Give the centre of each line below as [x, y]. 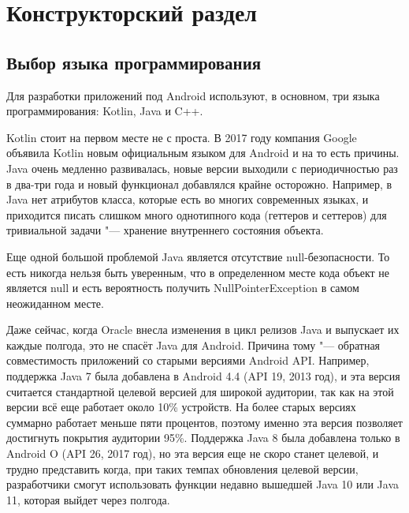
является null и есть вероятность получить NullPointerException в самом [183, 288]
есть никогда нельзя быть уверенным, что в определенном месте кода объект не [198, 272]
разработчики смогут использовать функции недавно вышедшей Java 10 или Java [203, 484]
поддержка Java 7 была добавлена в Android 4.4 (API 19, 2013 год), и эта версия [203, 376]
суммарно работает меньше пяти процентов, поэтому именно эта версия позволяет [204, 422]
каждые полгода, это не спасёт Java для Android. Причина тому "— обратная [193, 344]
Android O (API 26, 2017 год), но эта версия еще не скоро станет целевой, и [193, 453]
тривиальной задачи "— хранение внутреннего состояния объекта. [165, 230]
